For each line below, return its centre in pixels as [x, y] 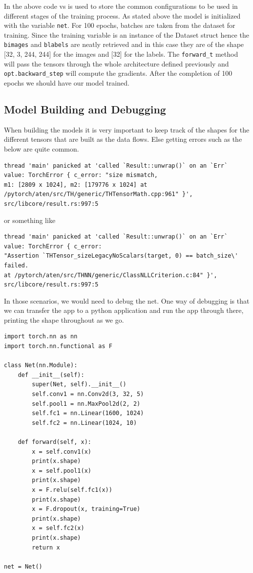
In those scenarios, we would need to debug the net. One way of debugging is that [127, 300]
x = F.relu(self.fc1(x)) [72, 490]
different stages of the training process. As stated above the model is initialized [122, 15]
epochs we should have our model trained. [67, 83]
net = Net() [23, 566]
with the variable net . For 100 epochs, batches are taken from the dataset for [120, 25]
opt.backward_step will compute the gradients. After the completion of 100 [118, 73]
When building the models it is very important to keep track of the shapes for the [127, 129]
